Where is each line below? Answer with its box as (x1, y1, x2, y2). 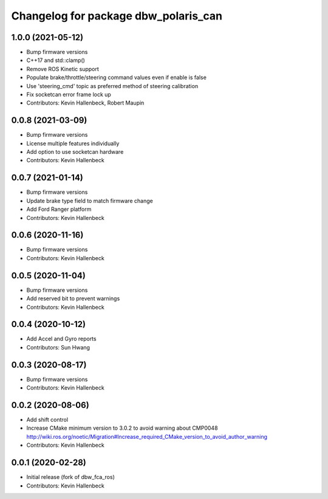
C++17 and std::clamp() (26, 57, 85, 64)
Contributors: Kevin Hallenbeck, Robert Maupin (26, 99, 145, 106)
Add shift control (26, 416, 69, 424)
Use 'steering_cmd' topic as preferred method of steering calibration (26, 82, 199, 89)
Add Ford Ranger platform (26, 205, 92, 213)
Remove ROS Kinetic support (26, 65, 100, 72)
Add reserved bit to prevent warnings (26, 295, 120, 302)
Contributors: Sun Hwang (26, 343, 91, 351)
